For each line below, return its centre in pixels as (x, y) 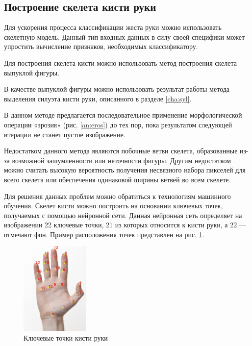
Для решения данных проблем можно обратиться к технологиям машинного (117, 196)
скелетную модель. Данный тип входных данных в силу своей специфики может (124, 37)
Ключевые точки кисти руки (66, 337)
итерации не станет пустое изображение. (65, 134)
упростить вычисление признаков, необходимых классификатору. (101, 46)
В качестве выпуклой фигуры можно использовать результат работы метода (117, 89)
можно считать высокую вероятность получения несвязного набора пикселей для (125, 170)
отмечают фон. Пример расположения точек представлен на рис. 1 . (104, 234)
